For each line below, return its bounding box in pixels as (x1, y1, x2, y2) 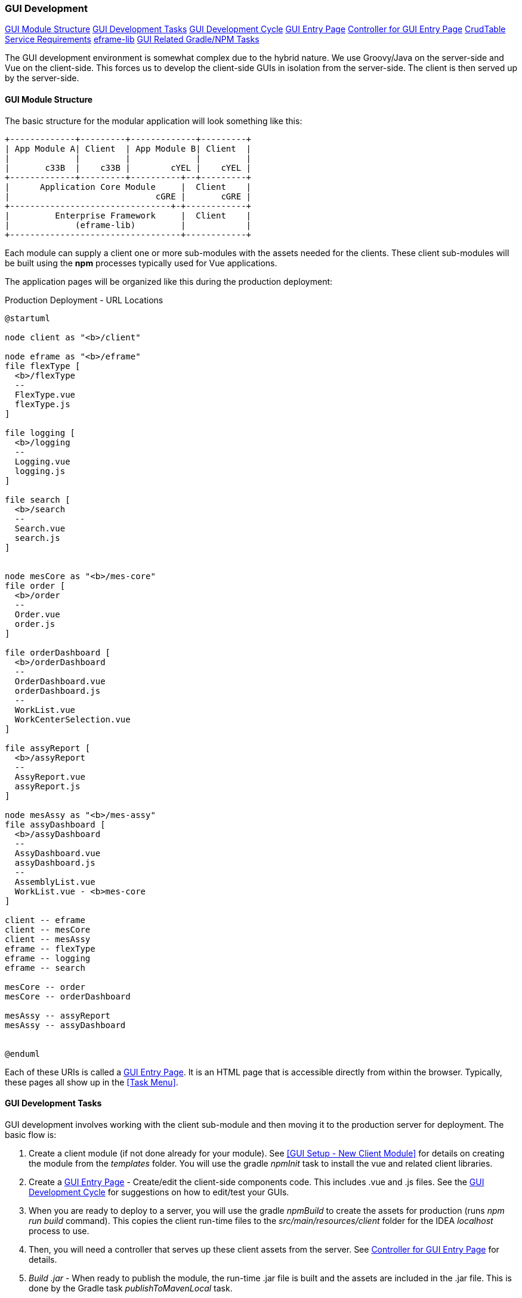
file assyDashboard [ (5, 819, 106, 829)
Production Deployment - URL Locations (5, 294, 163, 305)
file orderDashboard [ (5, 647, 111, 657)
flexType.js (14, 399, 70, 409)
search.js (14, 533, 60, 543)
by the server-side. (5, 73, 79, 84)
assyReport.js (14, 781, 81, 791)
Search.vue (14, 523, 66, 533)
